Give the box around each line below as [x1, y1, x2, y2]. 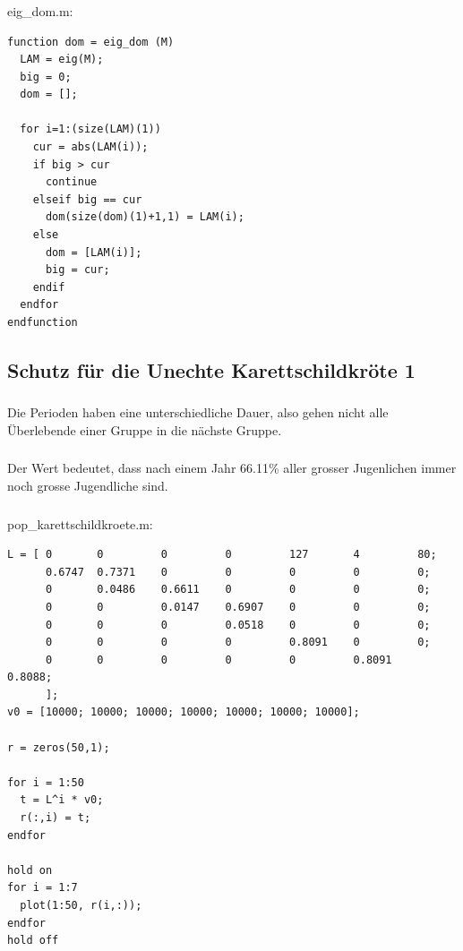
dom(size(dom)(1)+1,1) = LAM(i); [45, 210, 244, 224]
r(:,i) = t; [20, 811, 91, 825]
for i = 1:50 [7, 775, 84, 789]
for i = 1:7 [7, 881, 78, 895]
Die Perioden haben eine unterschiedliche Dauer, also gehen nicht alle [7, 403, 389, 422]
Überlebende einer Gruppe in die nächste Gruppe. [7, 420, 282, 439]
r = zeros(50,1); [7, 741, 110, 754]
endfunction [7, 316, 78, 330]
